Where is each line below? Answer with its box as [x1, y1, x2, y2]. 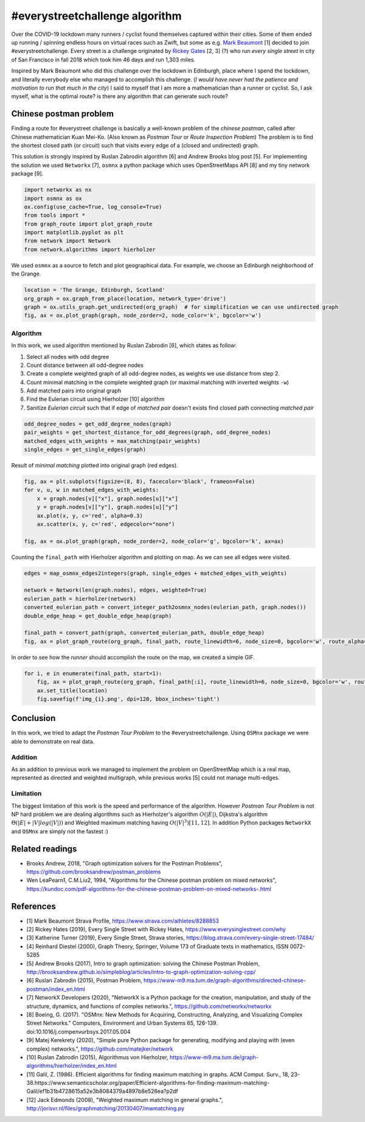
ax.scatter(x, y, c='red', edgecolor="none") [36, 520, 175, 527]
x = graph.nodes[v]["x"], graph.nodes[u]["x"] [36, 495, 179, 502]
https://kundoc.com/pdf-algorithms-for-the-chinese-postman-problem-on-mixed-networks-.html [26, 885, 271, 892]
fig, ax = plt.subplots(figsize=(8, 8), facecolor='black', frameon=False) [24, 478, 255, 485]
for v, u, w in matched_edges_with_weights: [24, 486, 159, 494]
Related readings [11, 843, 77, 854]
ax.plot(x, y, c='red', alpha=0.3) [36, 512, 143, 519]
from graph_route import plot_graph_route [24, 220, 153, 227]
